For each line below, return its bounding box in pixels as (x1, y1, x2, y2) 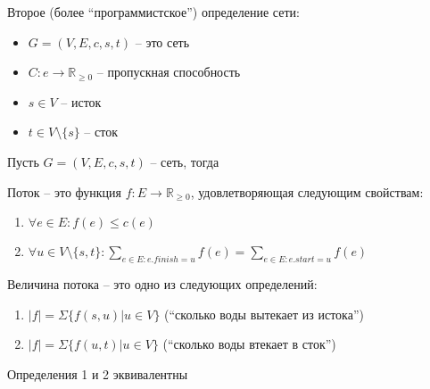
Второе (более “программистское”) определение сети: (7, 3, 300, 21)
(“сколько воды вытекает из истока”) (164, 304, 364, 323)
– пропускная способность (96, 62, 241, 81)
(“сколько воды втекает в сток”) (162, 335, 336, 353)
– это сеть (135, 32, 190, 51)
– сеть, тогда (150, 152, 219, 170)
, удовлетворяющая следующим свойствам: (190, 182, 424, 201)
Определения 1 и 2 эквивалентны (7, 364, 188, 383)
